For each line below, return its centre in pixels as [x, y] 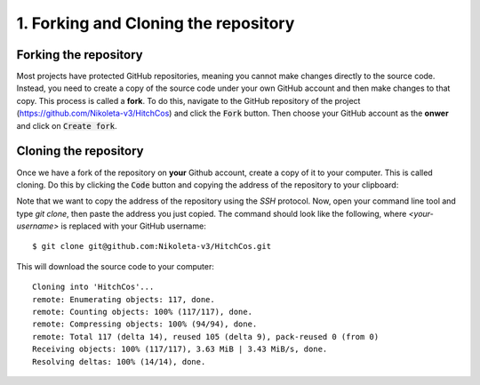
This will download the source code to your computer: [116, 266]
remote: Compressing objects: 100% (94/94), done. [145, 324]
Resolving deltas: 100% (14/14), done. [119, 361]
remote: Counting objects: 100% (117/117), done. [143, 312]
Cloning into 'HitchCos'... [93, 287]
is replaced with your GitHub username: [133, 226]
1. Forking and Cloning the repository [156, 23]
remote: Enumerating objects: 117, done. [124, 299]
